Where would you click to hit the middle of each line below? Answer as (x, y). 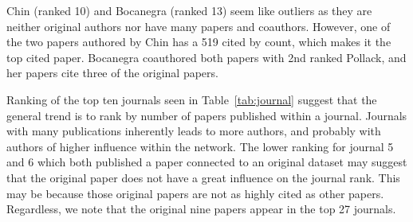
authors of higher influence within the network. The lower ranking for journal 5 (200, 146)
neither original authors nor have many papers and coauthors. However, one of (199, 26)
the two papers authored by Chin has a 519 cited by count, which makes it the (199, 42)
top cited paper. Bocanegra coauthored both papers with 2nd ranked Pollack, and (206, 57)
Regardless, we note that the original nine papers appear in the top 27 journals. (201, 209)
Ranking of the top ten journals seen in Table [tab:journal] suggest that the (192, 99)
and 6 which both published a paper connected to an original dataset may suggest (207, 162)
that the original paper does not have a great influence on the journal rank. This (203, 177)
